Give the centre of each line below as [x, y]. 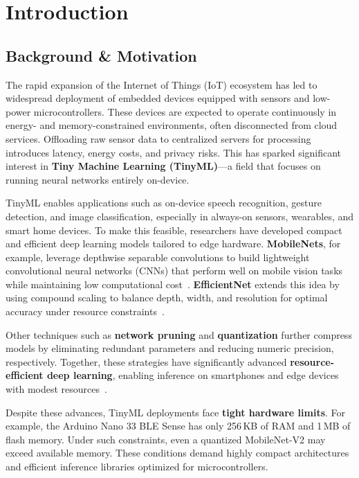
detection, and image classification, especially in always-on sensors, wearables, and [180, 216]
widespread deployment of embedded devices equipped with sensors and [158, 98]
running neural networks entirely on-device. [98, 179]
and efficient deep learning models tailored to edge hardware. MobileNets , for [173, 244]
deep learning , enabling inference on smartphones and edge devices [193, 375]
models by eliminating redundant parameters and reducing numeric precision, [170, 348]
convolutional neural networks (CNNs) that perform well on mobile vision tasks [174, 271]
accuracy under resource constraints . [85, 311]
